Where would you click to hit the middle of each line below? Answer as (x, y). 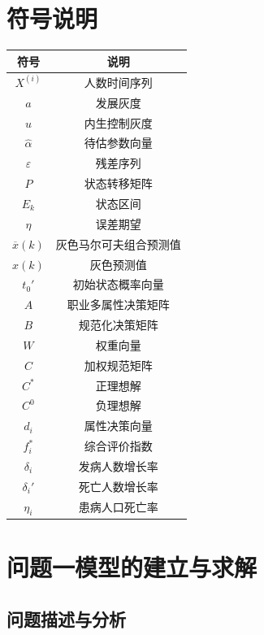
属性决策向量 (118, 426)
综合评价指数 (118, 446)
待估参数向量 (118, 143)
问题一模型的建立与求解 (132, 567)
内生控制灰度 (118, 122)
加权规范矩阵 (118, 365)
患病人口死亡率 (118, 507)
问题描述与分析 (66, 618)
